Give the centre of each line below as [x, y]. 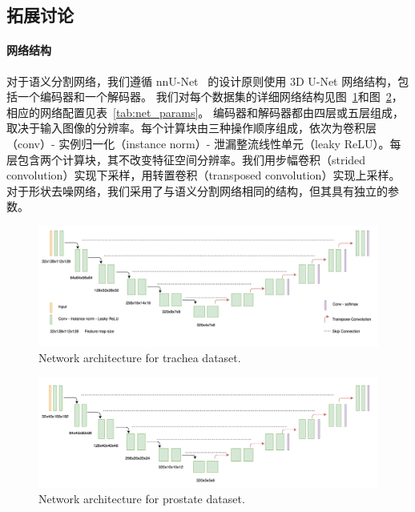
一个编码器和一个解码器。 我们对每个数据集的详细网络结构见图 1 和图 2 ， [210, 97]
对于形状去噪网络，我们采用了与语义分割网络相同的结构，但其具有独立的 [197, 190]
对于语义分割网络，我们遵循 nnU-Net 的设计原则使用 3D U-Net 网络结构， [202, 81]
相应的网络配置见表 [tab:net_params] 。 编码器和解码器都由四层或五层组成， [205, 112]
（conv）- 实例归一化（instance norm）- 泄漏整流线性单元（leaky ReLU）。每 [204, 143]
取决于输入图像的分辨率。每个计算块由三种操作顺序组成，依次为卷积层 [191, 128]
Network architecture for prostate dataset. [142, 499]
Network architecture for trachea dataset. [140, 358]
